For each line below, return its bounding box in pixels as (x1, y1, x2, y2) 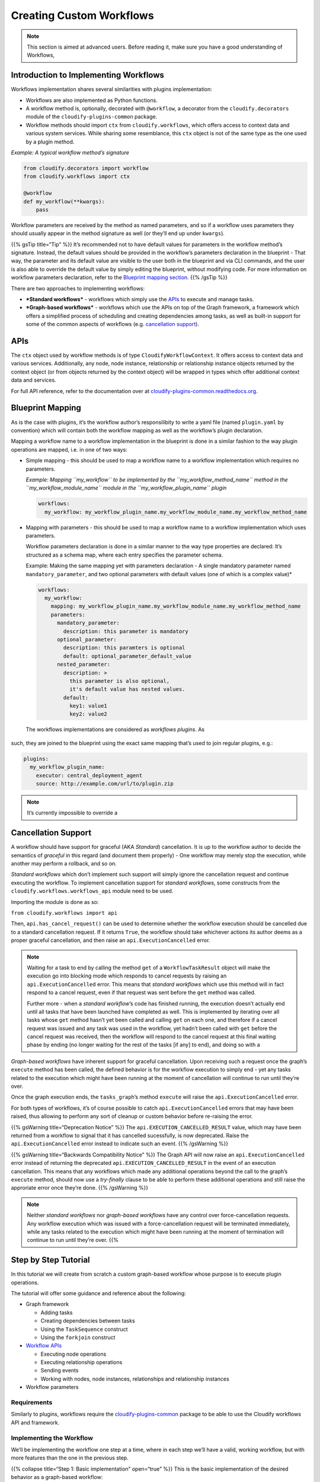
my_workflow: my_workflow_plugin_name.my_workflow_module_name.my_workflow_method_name (44, 509, 308, 515)
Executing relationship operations (40, 1359, 123, 1366)
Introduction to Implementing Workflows (11, 70, 164, 80)
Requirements (11, 1398, 53, 1407)
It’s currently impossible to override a (27, 809, 118, 816)
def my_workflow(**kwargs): (23, 198, 105, 205)
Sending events (40, 1367, 79, 1374)
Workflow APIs (25, 1342, 62, 1349)
